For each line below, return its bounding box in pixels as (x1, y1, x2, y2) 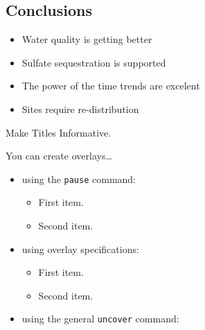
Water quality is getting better (21, 32, 152, 46)
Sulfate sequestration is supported (21, 55, 166, 69)
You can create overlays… (6, 148, 112, 163)
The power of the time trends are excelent (21, 78, 200, 93)
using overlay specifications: (21, 241, 139, 256)
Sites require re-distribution (21, 101, 139, 116)
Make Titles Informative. (6, 125, 112, 139)
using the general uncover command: (21, 311, 179, 326)
